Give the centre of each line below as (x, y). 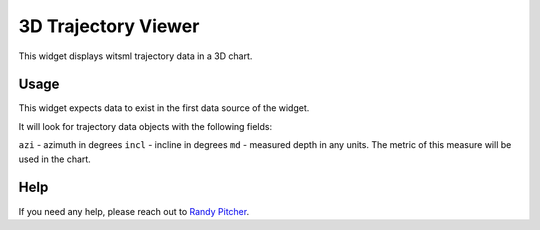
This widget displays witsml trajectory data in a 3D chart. (135, 56)
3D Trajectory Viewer (109, 26)
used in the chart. (55, 159)
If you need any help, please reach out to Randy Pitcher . (134, 211)
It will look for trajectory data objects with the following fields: (145, 126)
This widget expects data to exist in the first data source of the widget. (164, 108)
